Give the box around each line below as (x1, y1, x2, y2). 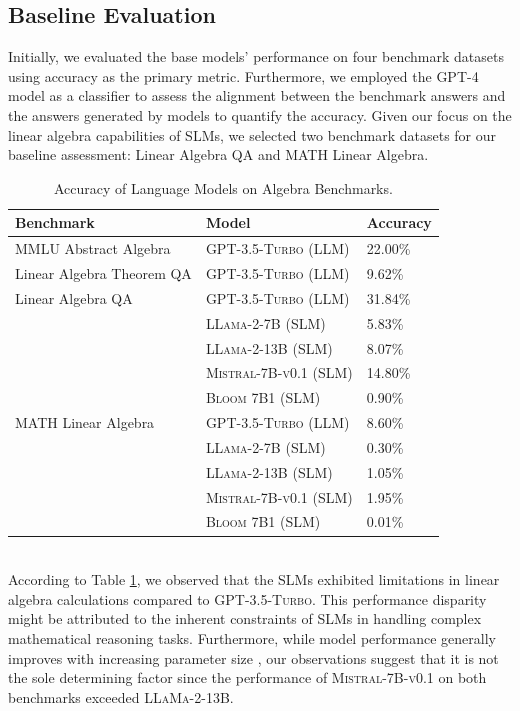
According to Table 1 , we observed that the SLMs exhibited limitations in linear (8, 569, 500, 590)
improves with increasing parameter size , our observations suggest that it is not (8, 647, 499, 668)
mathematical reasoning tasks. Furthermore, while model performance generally (8, 627, 496, 648)
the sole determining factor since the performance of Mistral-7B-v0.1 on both (8, 667, 487, 688)
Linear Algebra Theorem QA (15, 263, 192, 284)
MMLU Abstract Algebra (15, 238, 171, 259)
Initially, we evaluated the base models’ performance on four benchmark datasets (8, 46, 504, 67)
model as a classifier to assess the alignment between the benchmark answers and (8, 85, 506, 106)
